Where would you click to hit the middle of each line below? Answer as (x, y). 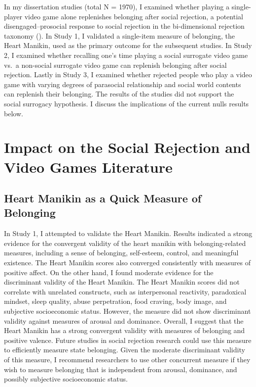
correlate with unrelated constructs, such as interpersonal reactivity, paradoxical (125, 291)
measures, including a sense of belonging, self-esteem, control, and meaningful (121, 253)
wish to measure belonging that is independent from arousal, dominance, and (121, 369)
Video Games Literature (88, 167)
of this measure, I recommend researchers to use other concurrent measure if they (127, 359)
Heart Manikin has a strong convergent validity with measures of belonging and (125, 330)
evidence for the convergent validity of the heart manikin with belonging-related (125, 243)
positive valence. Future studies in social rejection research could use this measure (128, 340)
